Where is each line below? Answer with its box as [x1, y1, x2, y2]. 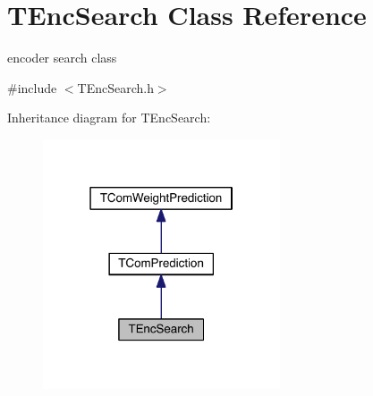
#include [7, 78, 57, 97]
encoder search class [7, 48, 117, 67]
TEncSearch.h [77, 78, 154, 97]
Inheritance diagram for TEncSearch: [7, 108, 211, 127]
